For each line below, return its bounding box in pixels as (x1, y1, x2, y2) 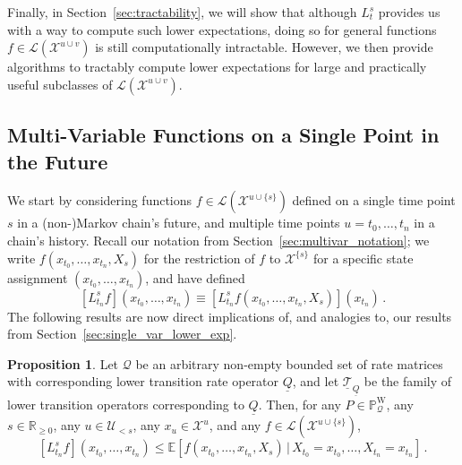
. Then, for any (258, 394, 341, 413)
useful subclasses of (7, 74, 113, 93)
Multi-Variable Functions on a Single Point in (7, 121, 440, 149)
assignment (7, 268, 68, 287)
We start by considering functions (7, 191, 192, 210)
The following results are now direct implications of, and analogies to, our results (7, 306, 452, 325)
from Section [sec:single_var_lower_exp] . (7, 324, 237, 343)
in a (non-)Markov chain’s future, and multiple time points (17, 213, 340, 232)
